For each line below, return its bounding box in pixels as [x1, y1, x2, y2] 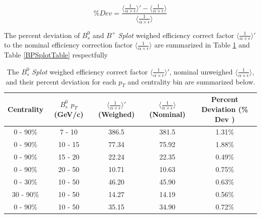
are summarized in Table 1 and [154, 39, 250, 50]
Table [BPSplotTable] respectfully [4, 49, 108, 60]
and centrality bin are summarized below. [127, 76, 255, 86]
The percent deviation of [4, 29, 80, 40]
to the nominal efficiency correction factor [4, 39, 133, 50]
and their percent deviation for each [6, 76, 116, 86]
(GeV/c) [54, 109, 84, 119]
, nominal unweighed [169, 66, 233, 76]
